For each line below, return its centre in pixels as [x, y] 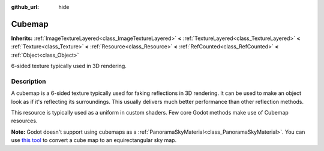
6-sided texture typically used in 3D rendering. [69, 66]
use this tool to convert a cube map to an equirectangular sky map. [94, 140]
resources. [24, 121]
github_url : [25, 7]
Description [28, 81]
